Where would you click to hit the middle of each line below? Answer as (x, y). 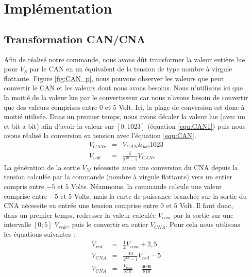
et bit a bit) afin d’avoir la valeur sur (59, 126)
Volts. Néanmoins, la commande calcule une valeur (146, 186)
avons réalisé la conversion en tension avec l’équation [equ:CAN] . (100, 135)
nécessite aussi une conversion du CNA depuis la (166, 167)
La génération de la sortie (42, 167)
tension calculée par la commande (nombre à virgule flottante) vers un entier (118, 177)
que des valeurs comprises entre (51, 107)
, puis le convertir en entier (108, 224)
